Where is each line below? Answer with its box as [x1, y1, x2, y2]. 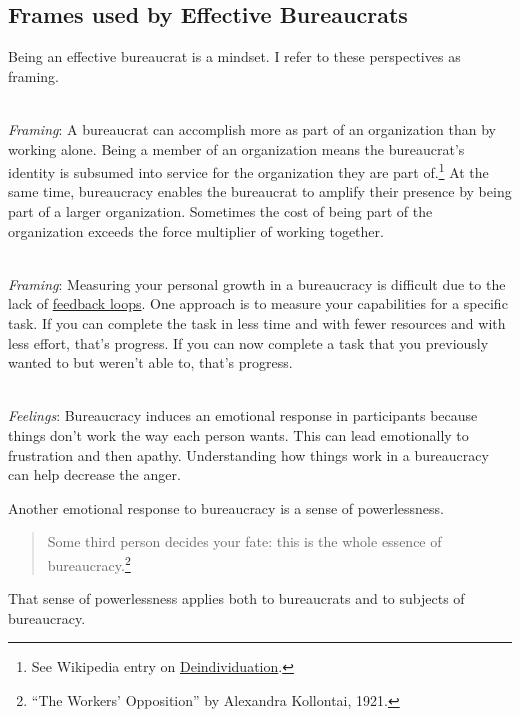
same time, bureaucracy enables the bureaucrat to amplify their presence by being [8, 181, 512, 202]
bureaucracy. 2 [47, 551, 131, 575]
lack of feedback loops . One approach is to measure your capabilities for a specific [8, 293, 508, 314]
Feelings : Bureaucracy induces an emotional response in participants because [8, 405, 478, 426]
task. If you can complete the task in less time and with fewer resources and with [8, 312, 506, 333]
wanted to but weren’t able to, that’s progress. [8, 352, 293, 373]
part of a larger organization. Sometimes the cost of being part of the [8, 201, 433, 222]
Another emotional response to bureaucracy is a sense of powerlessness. [8, 497, 445, 518]
